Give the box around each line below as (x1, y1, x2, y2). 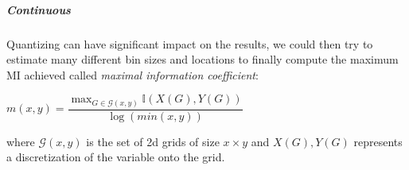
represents (353, 133, 403, 149)
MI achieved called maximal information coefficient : (6, 66, 259, 83)
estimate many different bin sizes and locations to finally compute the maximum (6, 51, 399, 68)
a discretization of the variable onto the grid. (6, 149, 225, 165)
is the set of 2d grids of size (86, 133, 220, 149)
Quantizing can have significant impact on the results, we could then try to (6, 35, 373, 52)
